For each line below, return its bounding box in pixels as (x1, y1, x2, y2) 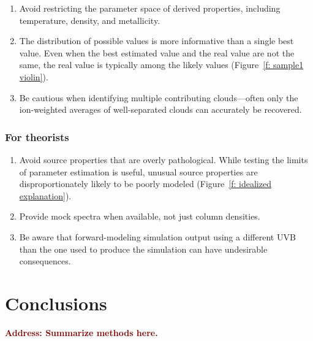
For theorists (5, 129, 69, 144)
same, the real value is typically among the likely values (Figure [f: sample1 (19, 58, 304, 71)
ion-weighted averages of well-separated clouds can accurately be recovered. (19, 103, 302, 116)
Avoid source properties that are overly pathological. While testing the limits (19, 153, 308, 166)
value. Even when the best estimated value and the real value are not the (19, 46, 295, 59)
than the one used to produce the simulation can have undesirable (19, 242, 268, 255)
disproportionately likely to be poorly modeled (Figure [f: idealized (19, 177, 271, 190)
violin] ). (19, 70, 48, 83)
